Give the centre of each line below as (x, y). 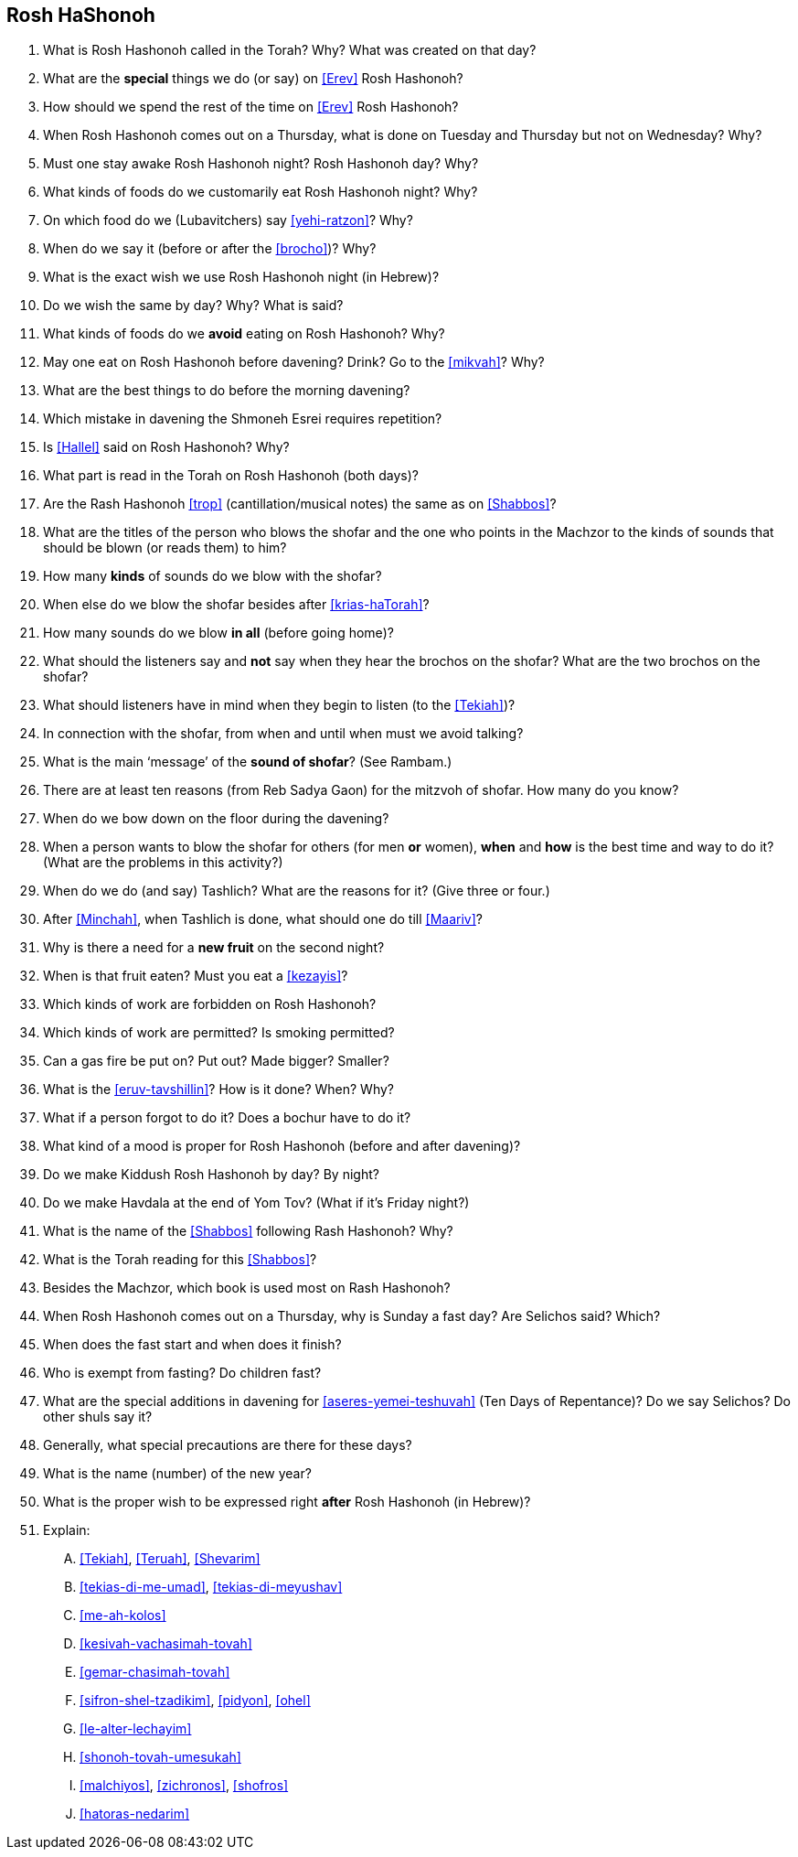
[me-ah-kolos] (123, 1615)
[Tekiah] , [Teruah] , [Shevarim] (170, 1559)
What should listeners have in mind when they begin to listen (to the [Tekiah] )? (279, 705)
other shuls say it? (98, 1417)
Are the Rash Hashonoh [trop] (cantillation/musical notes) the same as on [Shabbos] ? (300, 504)
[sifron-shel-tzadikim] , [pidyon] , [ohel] (195, 1701)
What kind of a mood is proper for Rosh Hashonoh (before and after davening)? (282, 1146)
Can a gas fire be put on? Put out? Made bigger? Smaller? (216, 1061)
